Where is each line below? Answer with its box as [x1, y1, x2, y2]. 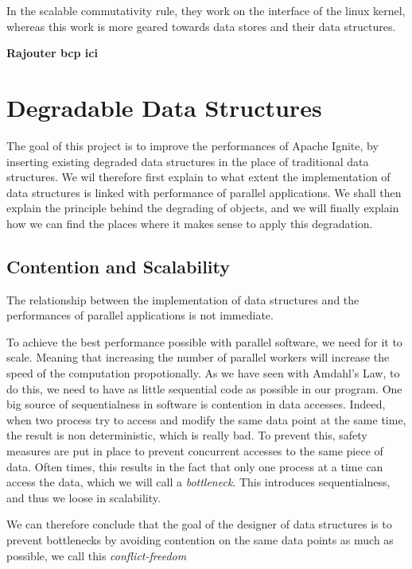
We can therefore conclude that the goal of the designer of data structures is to [6, 516, 392, 532]
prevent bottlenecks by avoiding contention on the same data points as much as [6, 531, 394, 548]
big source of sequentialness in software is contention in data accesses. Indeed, [6, 396, 386, 412]
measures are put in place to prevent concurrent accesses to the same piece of [6, 443, 383, 459]
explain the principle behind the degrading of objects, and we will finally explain [6, 199, 399, 216]
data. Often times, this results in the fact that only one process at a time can [6, 458, 383, 474]
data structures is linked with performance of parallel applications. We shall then [6, 184, 402, 200]
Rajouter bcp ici [6, 45, 98, 61]
